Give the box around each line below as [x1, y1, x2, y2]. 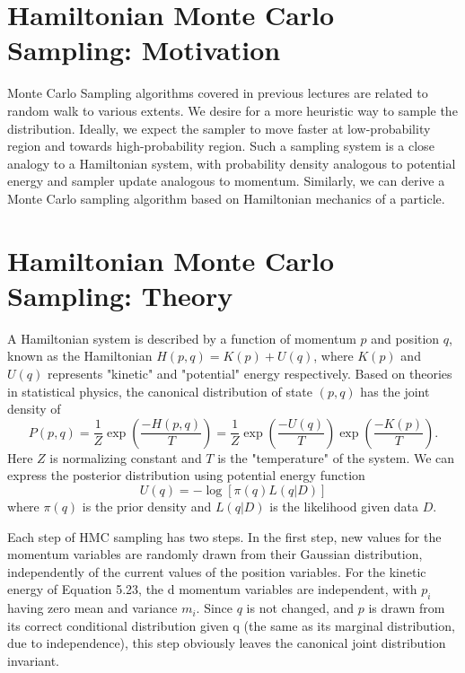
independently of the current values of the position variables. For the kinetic [7, 562, 426, 581]
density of [7, 399, 61, 418]
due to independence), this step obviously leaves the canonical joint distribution [7, 634, 446, 652]
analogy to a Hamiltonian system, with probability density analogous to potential [7, 153, 456, 172]
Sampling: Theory [7, 276, 233, 313]
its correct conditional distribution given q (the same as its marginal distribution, [7, 616, 455, 634]
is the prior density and [82, 496, 212, 515]
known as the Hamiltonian [7, 346, 153, 365]
